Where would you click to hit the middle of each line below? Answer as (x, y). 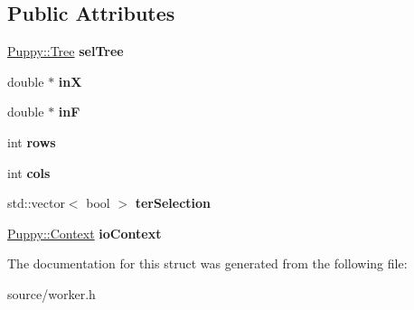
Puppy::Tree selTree (66, 51)
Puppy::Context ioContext (85, 233)
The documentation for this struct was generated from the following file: (207, 263)
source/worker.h (52, 293)
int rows (32, 141)
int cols (29, 172)
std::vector (36, 203)
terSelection (173, 203)
